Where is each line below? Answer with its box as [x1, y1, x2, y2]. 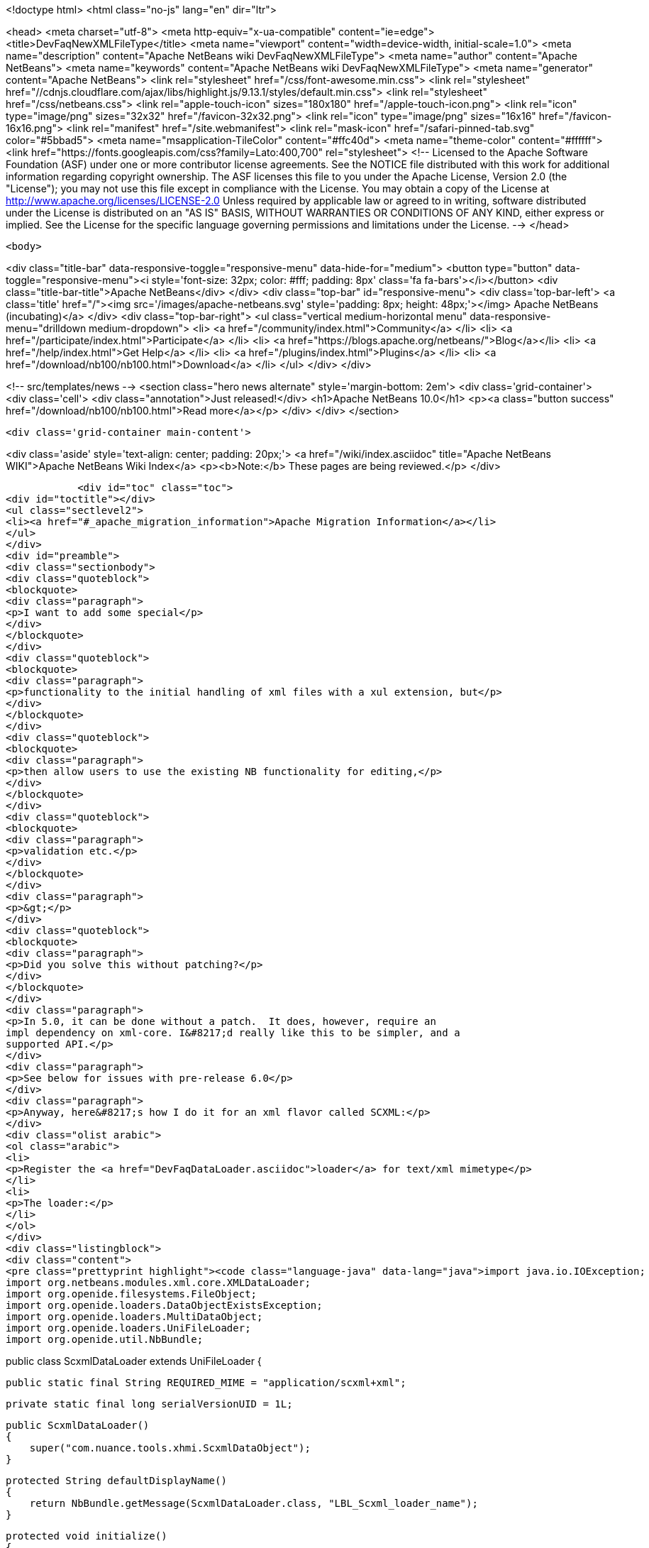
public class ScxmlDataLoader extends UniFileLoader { [6, 1355, 262, 1367]
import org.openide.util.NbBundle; [6, 1334, 204, 1345]
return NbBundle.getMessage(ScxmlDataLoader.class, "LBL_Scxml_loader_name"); [29, 1498, 478, 1509]
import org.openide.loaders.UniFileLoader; [6, 1322, 251, 1334]
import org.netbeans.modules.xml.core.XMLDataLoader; [6, 1277, 311, 1288]
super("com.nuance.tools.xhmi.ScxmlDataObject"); [29, 1442, 311, 1454]
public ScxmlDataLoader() [6, 1420, 150, 1431]
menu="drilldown [6, 322, 87, 334]
